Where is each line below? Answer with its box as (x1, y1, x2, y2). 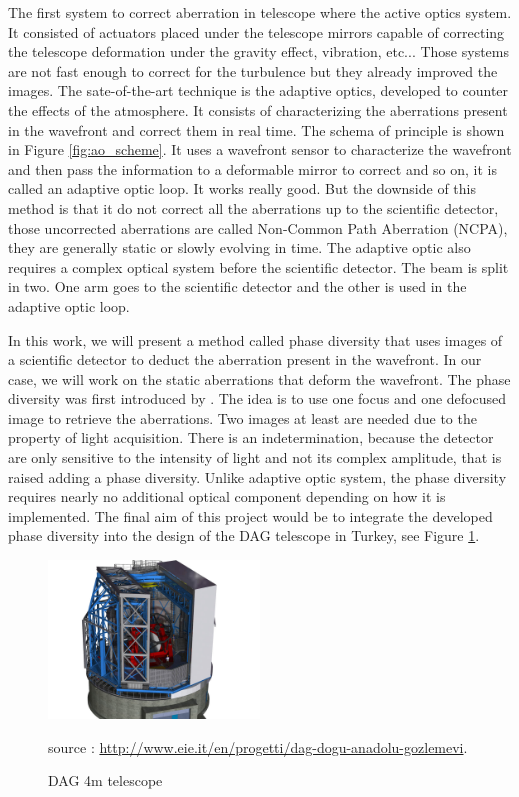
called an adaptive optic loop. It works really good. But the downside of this (8, 178, 476, 199)
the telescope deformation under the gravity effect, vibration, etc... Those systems (8, 41, 510, 62)
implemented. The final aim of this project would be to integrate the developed (8, 505, 493, 526)
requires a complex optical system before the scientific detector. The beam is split (8, 256, 509, 277)
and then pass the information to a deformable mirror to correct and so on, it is (8, 158, 498, 179)
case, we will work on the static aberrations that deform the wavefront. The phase (8, 368, 511, 389)
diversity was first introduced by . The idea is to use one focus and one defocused (8, 388, 507, 409)
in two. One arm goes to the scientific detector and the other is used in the (8, 276, 467, 297)
